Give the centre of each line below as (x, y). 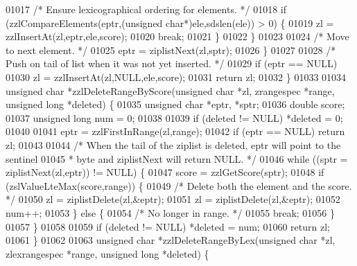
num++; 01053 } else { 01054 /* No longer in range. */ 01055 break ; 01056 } (171, 212)
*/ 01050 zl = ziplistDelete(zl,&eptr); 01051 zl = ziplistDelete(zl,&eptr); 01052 (173, 199)
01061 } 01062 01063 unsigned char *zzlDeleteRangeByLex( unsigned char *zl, (171, 240)
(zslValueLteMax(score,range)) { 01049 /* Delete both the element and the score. (179, 185)
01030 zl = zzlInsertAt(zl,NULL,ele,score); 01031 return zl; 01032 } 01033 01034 (176, 77)
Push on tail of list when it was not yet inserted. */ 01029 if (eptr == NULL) (172, 63)
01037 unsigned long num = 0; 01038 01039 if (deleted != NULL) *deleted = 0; (174, 117)
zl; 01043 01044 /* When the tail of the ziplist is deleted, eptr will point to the (173, 144)
